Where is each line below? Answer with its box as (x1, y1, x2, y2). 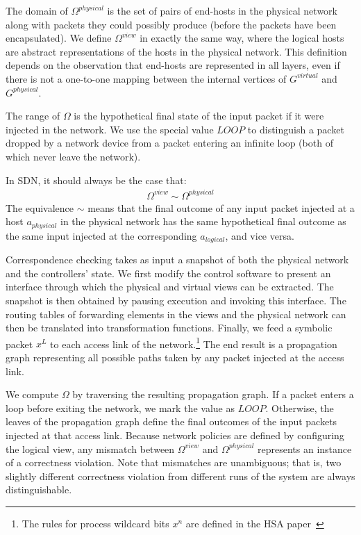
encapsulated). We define (6, 31, 112, 45)
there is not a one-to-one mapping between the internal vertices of (6, 71, 287, 85)
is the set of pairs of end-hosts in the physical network (107, 3, 337, 17)
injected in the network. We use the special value (6, 122, 214, 136)
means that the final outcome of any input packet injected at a (87, 200, 355, 215)
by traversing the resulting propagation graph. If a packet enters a (72, 387, 354, 402)
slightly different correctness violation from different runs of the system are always (6, 468, 355, 483)
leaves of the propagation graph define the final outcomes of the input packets (6, 414, 337, 429)
